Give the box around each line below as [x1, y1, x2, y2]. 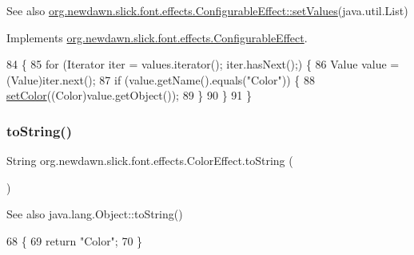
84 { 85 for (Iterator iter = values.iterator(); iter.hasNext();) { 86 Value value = [6, 56, 400, 73]
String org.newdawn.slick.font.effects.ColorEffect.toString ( [6, 152, 293, 169]
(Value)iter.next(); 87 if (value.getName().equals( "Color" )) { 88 [6, 71, 315, 88]
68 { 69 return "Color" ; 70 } [6, 232, 143, 249]
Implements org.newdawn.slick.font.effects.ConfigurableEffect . [6, 29, 308, 45]
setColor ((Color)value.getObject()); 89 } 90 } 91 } [6, 87, 252, 104]
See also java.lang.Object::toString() [6, 206, 183, 222]
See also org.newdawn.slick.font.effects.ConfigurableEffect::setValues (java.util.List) [6, 2, 408, 18]
